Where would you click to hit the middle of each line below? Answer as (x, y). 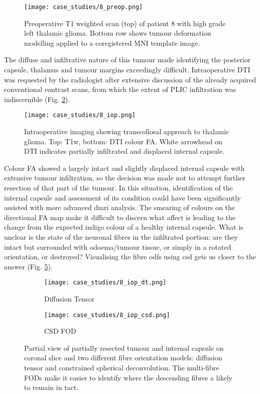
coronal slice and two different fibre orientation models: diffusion (123, 358)
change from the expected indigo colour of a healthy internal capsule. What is (124, 227)
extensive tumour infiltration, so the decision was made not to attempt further (125, 178)
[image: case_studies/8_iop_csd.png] (107, 315)
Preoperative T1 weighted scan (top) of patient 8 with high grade (125, 23)
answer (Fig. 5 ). (28, 266)
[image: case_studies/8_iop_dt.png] (105, 283)
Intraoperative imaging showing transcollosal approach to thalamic (127, 131)
